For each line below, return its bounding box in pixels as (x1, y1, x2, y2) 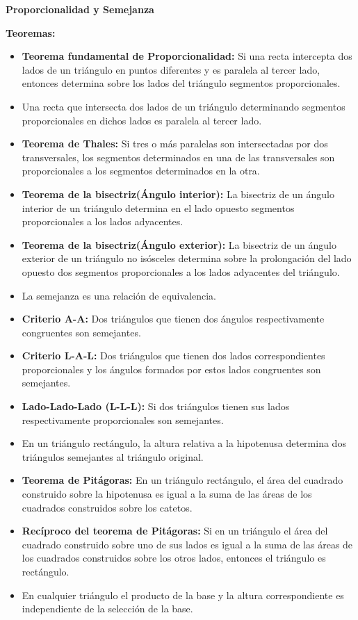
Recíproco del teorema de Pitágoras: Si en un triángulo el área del (22, 523, 328, 538)
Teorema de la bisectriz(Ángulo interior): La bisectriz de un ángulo (22, 186, 334, 201)
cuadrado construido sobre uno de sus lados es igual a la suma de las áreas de (22, 537, 353, 551)
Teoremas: (6, 25, 56, 40)
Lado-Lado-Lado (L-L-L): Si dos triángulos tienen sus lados (22, 399, 290, 414)
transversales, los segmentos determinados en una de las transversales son (22, 149, 335, 164)
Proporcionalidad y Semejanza (6, 2, 154, 16)
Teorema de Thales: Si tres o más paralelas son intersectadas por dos (22, 136, 328, 151)
